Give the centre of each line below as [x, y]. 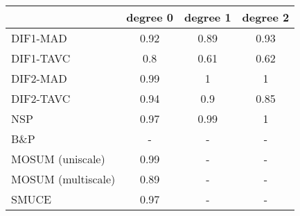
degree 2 [266, 17]
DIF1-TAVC [41, 58]
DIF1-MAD [39, 38]
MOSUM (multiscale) [63, 179]
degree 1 [208, 17]
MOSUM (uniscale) [58, 159]
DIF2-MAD [39, 78]
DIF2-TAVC [41, 98]
